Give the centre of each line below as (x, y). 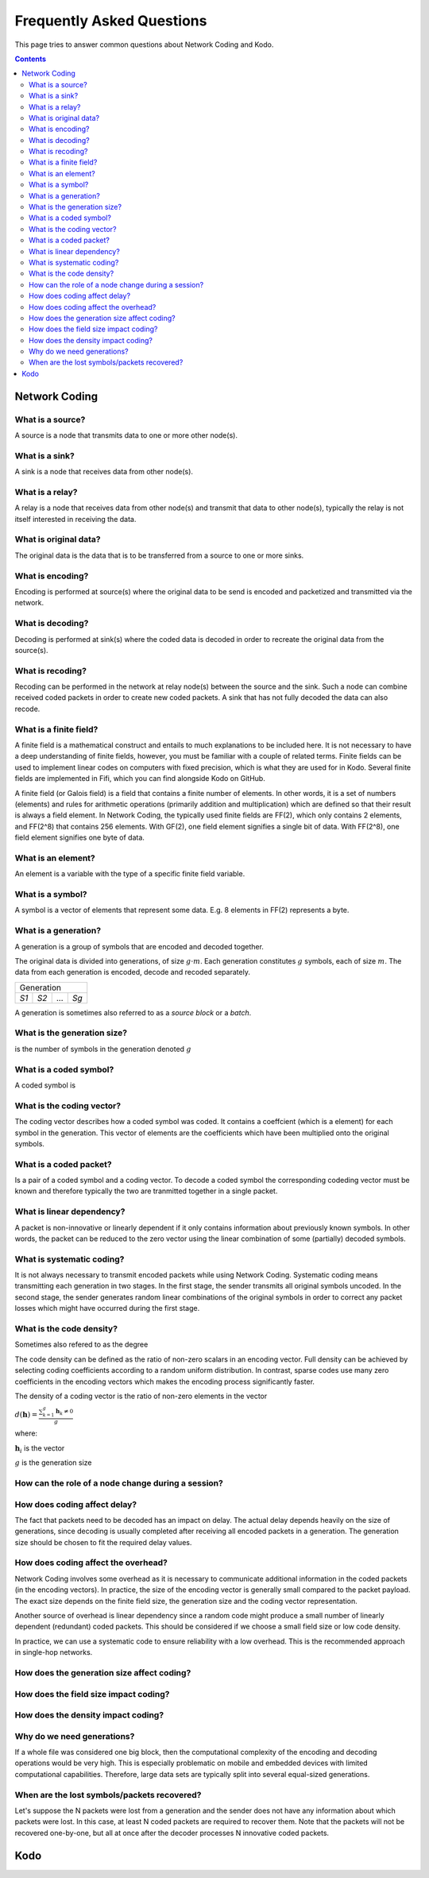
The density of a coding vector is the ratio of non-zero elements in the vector (141, 1396)
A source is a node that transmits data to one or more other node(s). (126, 435)
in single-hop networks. (54, 1652)
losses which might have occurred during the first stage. (107, 1308)
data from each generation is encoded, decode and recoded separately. (132, 972)
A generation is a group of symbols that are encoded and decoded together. (139, 946)
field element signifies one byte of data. (79, 837)
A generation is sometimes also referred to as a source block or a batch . (133, 1012)
